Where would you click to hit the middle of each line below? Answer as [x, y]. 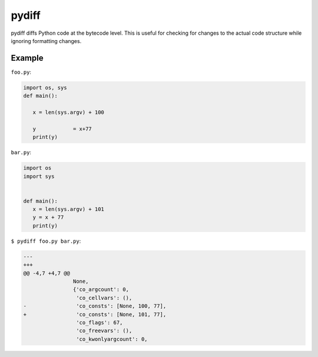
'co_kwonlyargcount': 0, [112, 339]
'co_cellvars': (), [104, 298]
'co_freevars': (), [104, 331]
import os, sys [45, 87]
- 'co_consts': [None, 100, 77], [95, 306]
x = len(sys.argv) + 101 [68, 209]
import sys [39, 176]
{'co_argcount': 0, [101, 290]
